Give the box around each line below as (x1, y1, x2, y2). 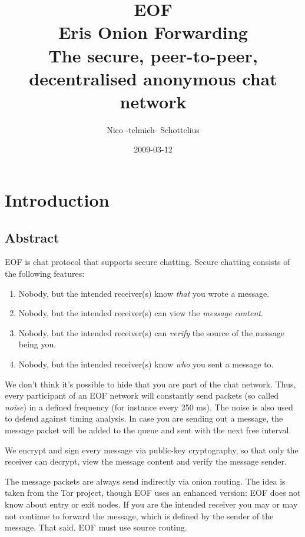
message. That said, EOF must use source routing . (5, 521, 187, 533)
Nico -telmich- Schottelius (107, 123, 200, 135)
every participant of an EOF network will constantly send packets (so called (5, 389, 279, 402)
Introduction (5, 188, 110, 212)
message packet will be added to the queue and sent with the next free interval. (5, 423, 291, 436)
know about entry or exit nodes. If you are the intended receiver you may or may (5, 498, 298, 510)
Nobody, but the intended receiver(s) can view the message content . (18, 307, 263, 319)
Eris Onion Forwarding (58, 20, 248, 44)
